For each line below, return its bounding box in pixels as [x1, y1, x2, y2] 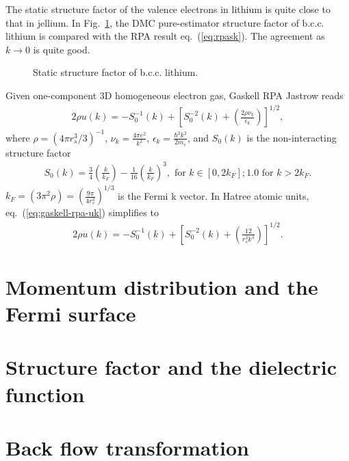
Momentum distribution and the [5, 272, 318, 300]
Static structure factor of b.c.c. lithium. [33, 65, 198, 79]
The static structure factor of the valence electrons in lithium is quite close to [5, 2, 331, 16]
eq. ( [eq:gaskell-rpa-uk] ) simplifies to [5, 205, 159, 220]
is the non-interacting [246, 130, 337, 144]
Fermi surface [5, 299, 136, 327]
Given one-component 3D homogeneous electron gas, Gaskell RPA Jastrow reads [5, 88, 344, 102]
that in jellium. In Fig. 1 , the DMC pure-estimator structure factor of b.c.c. [5, 15, 324, 29]
